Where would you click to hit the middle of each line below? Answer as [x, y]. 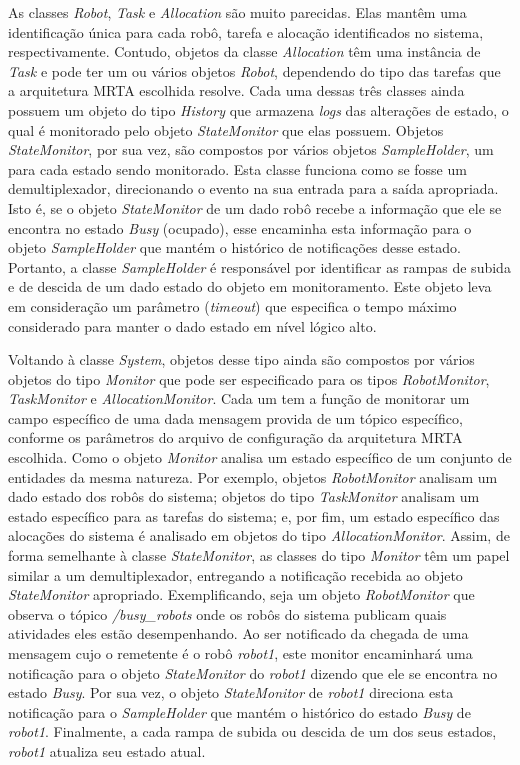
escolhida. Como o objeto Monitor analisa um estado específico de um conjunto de [260, 457]
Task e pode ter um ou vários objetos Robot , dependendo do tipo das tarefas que [254, 70]
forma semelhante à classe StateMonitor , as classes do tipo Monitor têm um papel [259, 555]
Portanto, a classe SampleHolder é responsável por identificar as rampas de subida [259, 266]
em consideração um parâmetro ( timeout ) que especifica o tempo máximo [232, 305]
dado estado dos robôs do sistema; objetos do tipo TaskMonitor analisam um [244, 496]
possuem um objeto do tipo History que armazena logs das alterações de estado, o [258, 109]
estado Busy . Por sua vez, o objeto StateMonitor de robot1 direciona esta [231, 692]
